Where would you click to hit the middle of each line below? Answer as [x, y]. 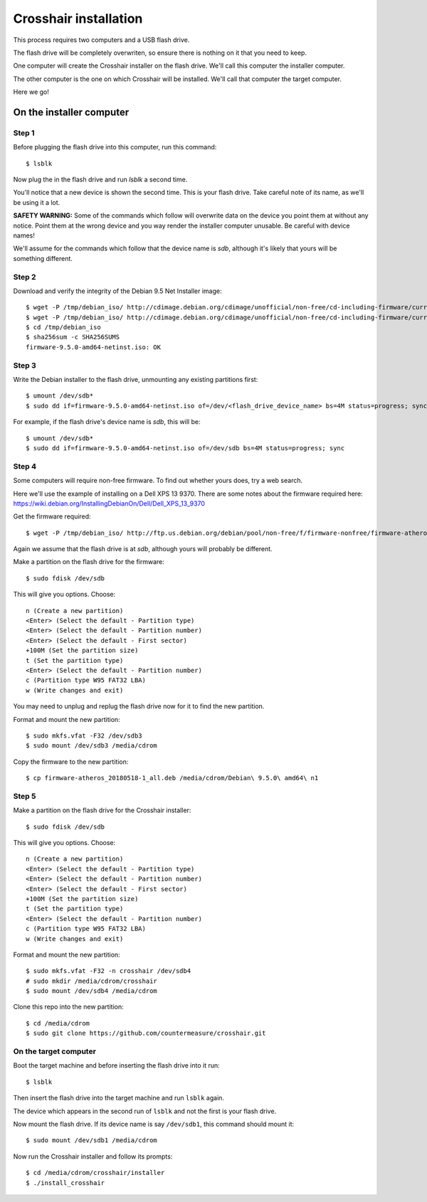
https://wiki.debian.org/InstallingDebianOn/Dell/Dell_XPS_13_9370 [109, 503]
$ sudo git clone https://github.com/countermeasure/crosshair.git [146, 1033]
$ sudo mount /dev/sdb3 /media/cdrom [92, 746]
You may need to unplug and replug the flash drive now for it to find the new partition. [139, 706]
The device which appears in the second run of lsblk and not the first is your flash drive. [145, 1111]
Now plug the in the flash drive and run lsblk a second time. [100, 180]
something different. [43, 258]
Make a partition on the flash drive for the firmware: [89, 562]
